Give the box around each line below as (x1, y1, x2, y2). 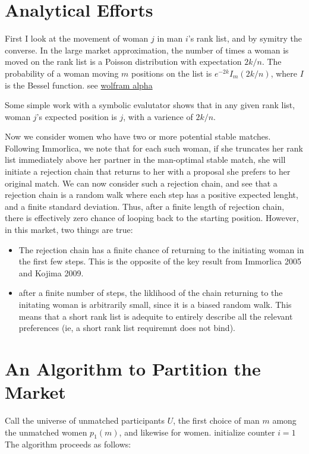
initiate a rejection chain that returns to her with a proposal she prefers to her (5, 165, 291, 178)
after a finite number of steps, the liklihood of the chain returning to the (18, 286, 283, 299)
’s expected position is (36, 110, 117, 122)
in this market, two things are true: (5, 223, 133, 236)
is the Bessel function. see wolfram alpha (5, 78, 153, 91)
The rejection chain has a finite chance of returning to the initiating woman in (18, 243, 304, 256)
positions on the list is (131, 67, 212, 79)
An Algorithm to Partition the (5, 356, 261, 380)
